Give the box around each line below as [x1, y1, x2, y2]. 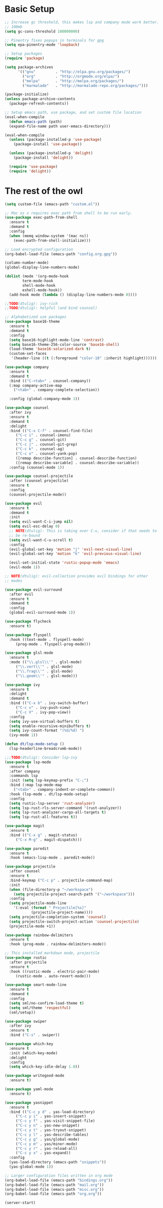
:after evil [9, 592, 34, 597]
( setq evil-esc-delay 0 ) [9, 524, 60, 529]
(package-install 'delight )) [13, 155, 73, 161]
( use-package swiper [4, 1019, 47, 1024]
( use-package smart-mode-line [4, 982, 67, 987]
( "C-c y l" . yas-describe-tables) [15, 1132, 89, 1137]
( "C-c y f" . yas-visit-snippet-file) [15, 1118, 96, 1124]
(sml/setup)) [9, 1010, 36, 1015]
